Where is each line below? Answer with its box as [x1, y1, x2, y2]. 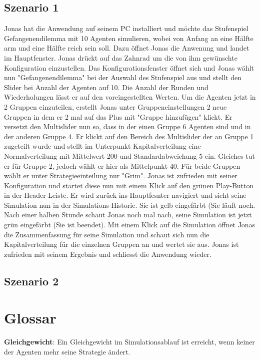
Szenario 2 [4, 273, 59, 288]
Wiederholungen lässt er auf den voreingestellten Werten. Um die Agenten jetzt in [4, 92, 256, 102]
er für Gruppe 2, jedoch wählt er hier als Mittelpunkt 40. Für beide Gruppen [4, 160, 240, 171]
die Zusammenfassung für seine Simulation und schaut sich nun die [4, 229, 209, 239]
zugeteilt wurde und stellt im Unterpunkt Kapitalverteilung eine [4, 141, 201, 151]
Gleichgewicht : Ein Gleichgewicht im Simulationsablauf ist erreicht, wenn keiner [4, 336, 255, 347]
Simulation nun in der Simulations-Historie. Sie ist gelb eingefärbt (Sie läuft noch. [4, 199, 255, 210]
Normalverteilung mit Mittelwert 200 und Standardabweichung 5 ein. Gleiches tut [4, 150, 255, 161]
